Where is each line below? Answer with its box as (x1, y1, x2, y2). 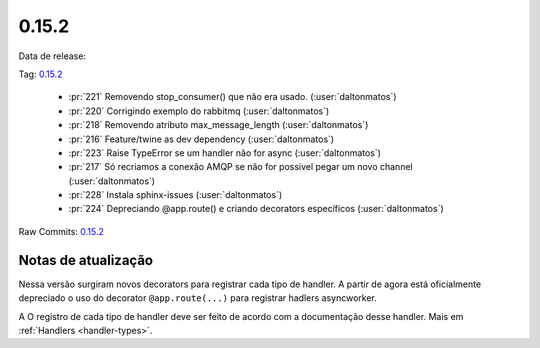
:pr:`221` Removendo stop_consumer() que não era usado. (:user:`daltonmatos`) (68, 91, 397, 103)
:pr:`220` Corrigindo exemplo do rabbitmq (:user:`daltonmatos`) (68, 105, 330, 117)
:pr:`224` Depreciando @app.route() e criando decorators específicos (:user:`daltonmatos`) (68, 203, 444, 215)
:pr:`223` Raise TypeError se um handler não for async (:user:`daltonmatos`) (68, 146, 382, 159)
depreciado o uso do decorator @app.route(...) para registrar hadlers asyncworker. (18, 292, 377, 304)
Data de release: (18, 50, 87, 62)
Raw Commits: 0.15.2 (18, 225, 105, 237)
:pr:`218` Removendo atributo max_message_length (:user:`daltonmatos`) (68, 119, 369, 131)
